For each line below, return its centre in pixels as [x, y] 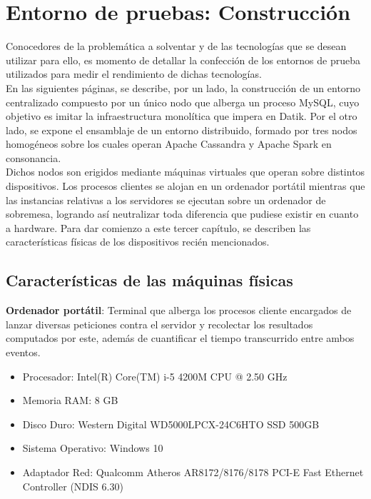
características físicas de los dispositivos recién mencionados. [138, 242]
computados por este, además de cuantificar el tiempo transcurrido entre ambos [180, 338]
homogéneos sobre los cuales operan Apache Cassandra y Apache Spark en [169, 144]
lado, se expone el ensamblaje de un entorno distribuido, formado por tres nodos [182, 130]
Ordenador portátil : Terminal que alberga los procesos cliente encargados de [179, 310]
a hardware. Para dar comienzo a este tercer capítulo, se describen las [158, 227]
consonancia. [34, 157]
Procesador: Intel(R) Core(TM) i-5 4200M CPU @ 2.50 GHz [155, 376]
